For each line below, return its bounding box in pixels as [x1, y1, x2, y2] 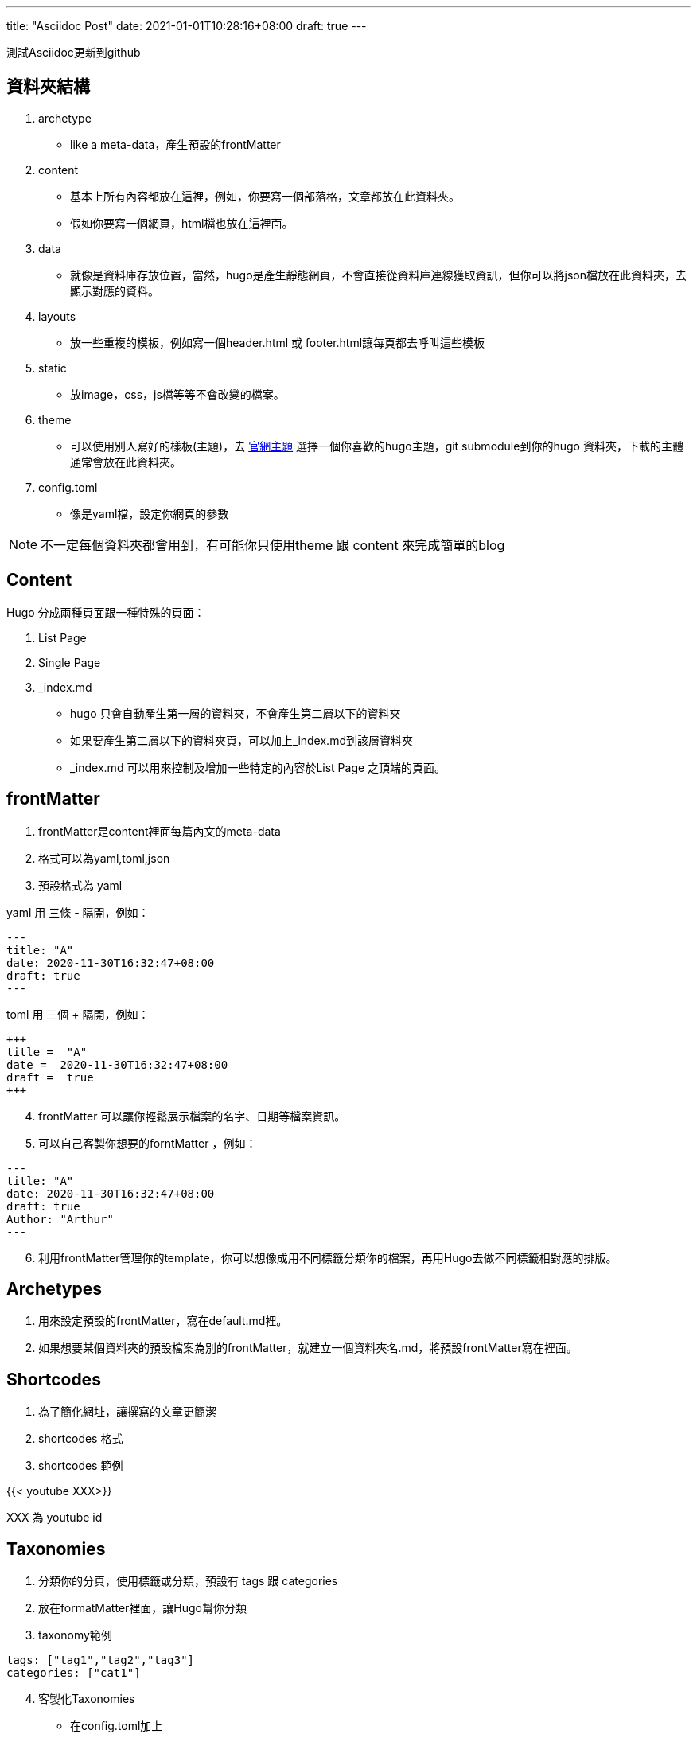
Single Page [38, 655, 101, 669]
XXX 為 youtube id [6, 1510, 103, 1525]
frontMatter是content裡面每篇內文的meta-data [38, 824, 281, 838]
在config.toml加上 [70, 1719, 163, 1733]
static [38, 360, 67, 375]
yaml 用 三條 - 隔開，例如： [6, 905, 150, 919]
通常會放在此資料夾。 [70, 454, 181, 469]
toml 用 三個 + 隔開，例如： [6, 1007, 150, 1021]
